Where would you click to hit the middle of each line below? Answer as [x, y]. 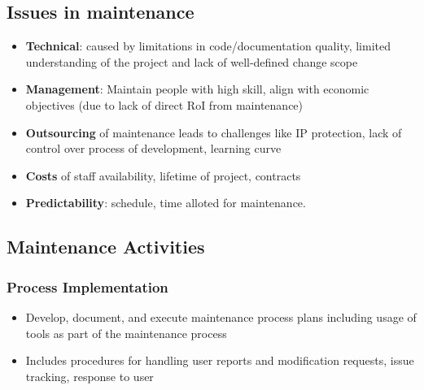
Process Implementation [87, 286]
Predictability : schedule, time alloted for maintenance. [166, 203]
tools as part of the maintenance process [126, 333]
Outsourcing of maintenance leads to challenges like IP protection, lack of [214, 132]
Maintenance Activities [106, 247]
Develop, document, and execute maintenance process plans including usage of [221, 316]
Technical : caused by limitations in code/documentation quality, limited [208, 46]
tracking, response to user [90, 376]
